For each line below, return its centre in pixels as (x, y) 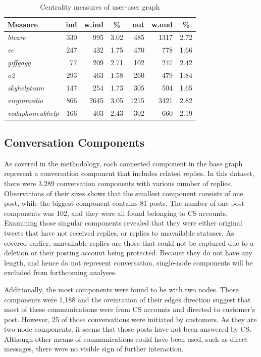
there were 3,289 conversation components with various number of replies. (118, 183)
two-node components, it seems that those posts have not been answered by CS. (128, 329)
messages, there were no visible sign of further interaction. (94, 349)
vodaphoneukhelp (33, 113)
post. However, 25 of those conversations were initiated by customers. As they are (130, 319)
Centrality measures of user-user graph (100, 7)
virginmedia (25, 100)
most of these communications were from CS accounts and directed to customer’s (130, 309)
